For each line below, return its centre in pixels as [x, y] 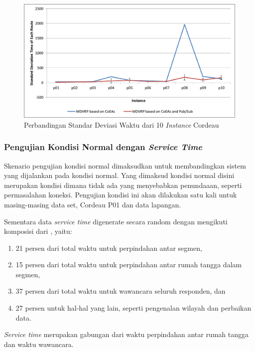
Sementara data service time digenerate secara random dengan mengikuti [116, 221]
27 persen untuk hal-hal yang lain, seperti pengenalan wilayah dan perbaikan [133, 308]
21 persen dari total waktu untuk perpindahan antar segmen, [109, 248]
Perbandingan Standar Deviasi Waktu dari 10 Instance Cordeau [122, 124]
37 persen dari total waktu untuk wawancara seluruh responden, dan [121, 291]
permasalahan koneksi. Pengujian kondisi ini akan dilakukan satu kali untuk [121, 195]
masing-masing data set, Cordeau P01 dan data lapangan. [93, 204]
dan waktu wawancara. [39, 344]
